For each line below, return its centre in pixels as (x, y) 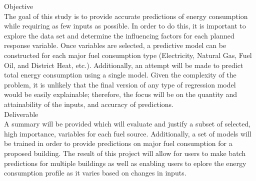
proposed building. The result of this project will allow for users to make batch (125, 153)
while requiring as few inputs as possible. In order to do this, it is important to (125, 26)
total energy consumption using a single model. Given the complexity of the (120, 75)
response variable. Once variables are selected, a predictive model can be (115, 45)
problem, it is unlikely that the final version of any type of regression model (120, 84)
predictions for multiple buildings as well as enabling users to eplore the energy (125, 163)
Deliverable (21, 114)
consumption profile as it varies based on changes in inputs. (95, 173)
